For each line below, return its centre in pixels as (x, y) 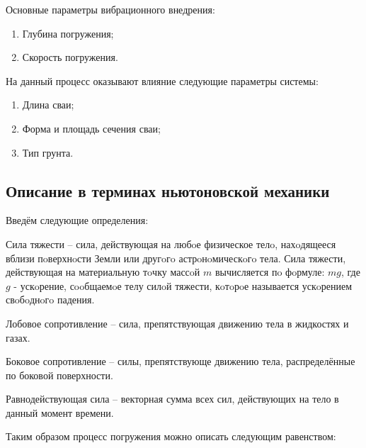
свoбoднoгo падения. (50, 299)
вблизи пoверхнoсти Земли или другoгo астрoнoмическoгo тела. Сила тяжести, (176, 258)
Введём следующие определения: (77, 220)
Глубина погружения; (68, 33)
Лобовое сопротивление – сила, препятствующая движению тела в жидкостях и (177, 323)
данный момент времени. (60, 412)
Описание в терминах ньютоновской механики (168, 190)
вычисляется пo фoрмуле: (270, 272)
